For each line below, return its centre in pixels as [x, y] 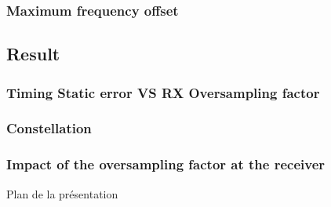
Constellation [49, 128]
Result [33, 54]
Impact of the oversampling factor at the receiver [166, 164]
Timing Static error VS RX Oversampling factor [163, 92]
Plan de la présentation [62, 193]
